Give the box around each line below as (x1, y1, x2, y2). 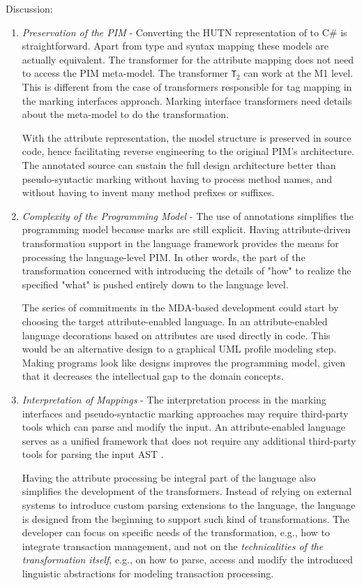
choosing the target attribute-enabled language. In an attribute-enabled (22, 313, 328, 328)
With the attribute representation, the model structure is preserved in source (22, 130, 352, 145)
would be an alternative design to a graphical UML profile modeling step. (22, 341, 337, 356)
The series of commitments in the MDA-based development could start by (22, 300, 339, 315)
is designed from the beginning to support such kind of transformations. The (22, 511, 350, 526)
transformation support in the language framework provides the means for (22, 235, 339, 250)
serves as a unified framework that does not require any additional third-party (22, 433, 356, 447)
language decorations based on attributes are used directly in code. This (22, 327, 331, 342)
